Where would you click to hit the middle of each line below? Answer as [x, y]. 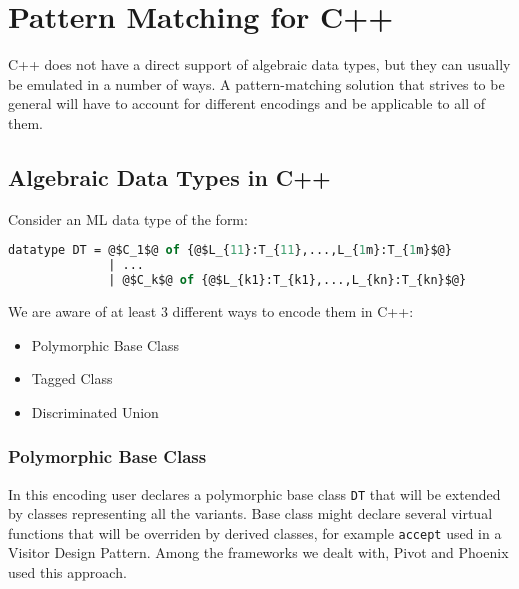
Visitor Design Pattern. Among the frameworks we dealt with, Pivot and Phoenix [258, 552]
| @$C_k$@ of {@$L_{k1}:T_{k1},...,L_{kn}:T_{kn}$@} [287, 280]
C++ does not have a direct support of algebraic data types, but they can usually [259, 64]
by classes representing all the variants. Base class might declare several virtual [250, 513]
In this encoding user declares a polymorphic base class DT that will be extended [254, 493]
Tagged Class [72, 378]
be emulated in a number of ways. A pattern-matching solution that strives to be [256, 83]
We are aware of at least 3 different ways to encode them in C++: [211, 310]
